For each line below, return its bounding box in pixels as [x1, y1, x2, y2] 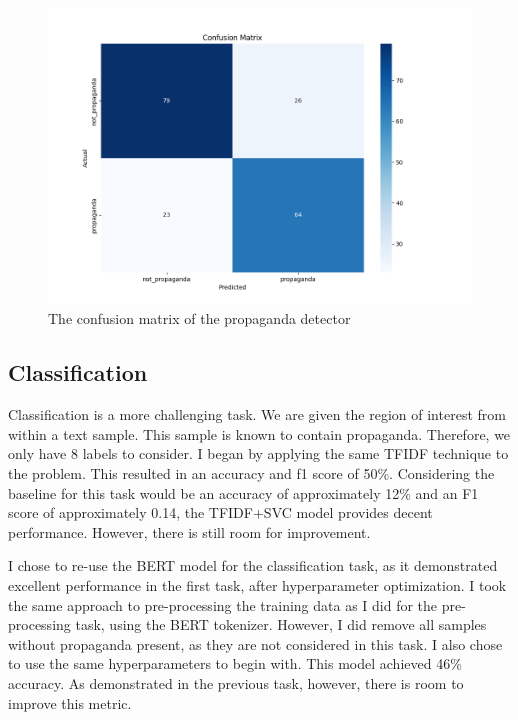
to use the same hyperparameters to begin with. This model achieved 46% [8, 653, 462, 674]
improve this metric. [8, 692, 132, 713]
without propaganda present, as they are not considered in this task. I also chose [8, 633, 503, 654]
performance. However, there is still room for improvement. [8, 521, 371, 542]
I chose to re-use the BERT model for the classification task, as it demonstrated [8, 555, 498, 576]
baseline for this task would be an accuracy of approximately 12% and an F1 [8, 482, 479, 503]
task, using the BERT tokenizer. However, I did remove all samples [75, 614, 487, 635]
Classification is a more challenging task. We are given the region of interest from [8, 404, 506, 425]
